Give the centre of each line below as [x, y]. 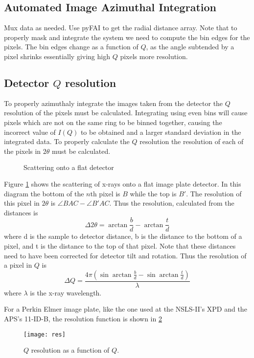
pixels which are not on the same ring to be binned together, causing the [113, 122]
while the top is [153, 193]
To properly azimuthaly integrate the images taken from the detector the [114, 103]
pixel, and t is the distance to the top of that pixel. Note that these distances [120, 245]
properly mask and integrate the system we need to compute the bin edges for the [127, 37]
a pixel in [18, 265]
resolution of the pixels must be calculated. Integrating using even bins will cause [126, 113]
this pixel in [22, 203]
